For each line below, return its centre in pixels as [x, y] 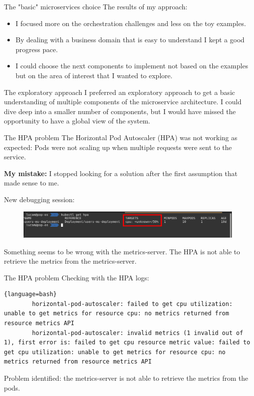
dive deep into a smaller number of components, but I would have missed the [120, 111]
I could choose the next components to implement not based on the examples [132, 66]
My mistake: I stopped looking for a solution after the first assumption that [121, 173]
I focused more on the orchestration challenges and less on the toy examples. [131, 23]
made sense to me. [32, 183]
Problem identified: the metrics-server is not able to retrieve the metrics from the [126, 378]
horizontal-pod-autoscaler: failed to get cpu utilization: [132, 304]
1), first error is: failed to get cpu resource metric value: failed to [127, 343]
